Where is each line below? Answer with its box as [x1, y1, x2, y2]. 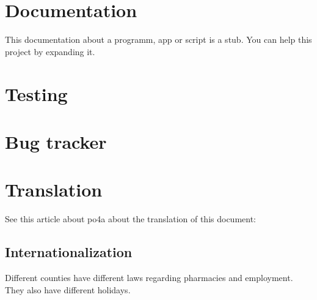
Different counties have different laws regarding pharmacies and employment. [5, 271, 293, 283]
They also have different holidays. [5, 283, 131, 296]
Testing [5, 81, 68, 106]
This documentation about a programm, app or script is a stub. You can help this [5, 33, 312, 46]
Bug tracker [5, 129, 107, 154]
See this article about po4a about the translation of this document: [5, 212, 257, 225]
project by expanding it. [5, 45, 95, 58]
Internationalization [5, 242, 133, 261]
